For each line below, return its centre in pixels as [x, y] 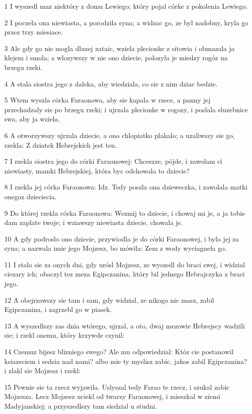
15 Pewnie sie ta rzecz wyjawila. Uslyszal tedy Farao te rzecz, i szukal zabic [117, 387]
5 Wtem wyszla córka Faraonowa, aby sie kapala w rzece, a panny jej [108, 100]
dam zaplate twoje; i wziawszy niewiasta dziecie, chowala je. [94, 222]
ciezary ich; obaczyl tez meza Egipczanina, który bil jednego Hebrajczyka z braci [125, 274]
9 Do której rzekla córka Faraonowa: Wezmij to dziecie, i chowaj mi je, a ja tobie [125, 213]
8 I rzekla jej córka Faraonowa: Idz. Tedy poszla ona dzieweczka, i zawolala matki [126, 187]
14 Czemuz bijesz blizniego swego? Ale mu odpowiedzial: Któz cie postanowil [119, 352]
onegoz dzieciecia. [31, 196]
